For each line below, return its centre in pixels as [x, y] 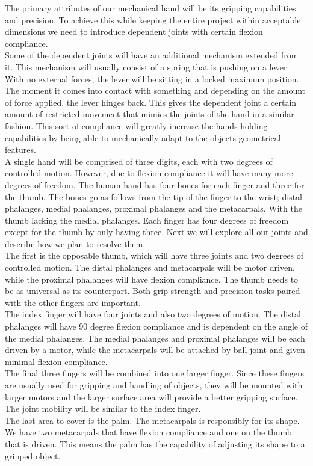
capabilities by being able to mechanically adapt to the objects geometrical [143, 137]
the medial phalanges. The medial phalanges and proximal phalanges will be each [155, 338]
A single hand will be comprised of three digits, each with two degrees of [139, 161]
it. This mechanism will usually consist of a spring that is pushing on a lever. [147, 66]
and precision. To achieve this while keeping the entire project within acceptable [153, 20]
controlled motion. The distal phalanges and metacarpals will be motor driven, [150, 267]
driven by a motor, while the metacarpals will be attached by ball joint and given [155, 350]
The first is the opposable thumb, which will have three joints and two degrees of [154, 255]
